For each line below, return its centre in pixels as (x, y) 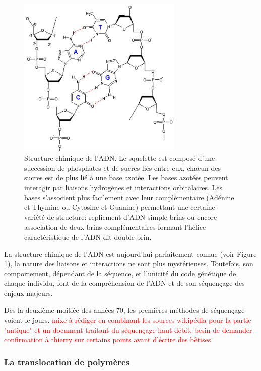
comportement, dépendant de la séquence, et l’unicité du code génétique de (120, 273)
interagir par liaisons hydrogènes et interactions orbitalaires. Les (123, 187)
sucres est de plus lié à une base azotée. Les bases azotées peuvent (126, 177)
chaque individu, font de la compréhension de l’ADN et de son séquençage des (124, 283)
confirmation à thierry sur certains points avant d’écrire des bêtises (108, 340)
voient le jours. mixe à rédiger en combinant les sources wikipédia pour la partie (128, 320)
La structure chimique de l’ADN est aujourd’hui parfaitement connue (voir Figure (130, 253)
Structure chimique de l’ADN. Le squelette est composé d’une (120, 158)
